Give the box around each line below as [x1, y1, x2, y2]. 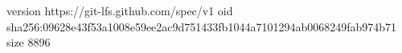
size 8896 [6, 34, 51, 51]
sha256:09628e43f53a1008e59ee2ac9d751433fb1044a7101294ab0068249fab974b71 [6, 18, 397, 35]
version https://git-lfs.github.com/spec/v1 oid [6, 2, 233, 18]
